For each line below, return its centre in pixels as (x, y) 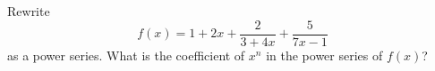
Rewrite (29, 11)
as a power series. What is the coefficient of (126, 55)
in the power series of (324, 55)
